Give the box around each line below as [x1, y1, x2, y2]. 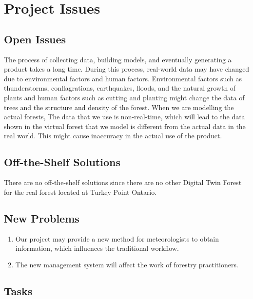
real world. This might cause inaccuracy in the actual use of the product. [4, 131, 222, 141]
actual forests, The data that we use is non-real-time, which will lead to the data [4, 112, 245, 122]
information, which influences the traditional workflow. [15, 243, 179, 253]
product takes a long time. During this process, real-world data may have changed [4, 64, 250, 74]
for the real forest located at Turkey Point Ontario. [4, 187, 157, 197]
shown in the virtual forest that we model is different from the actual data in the [4, 121, 246, 131]
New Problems [4, 210, 79, 225]
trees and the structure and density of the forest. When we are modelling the [4, 102, 234, 112]
